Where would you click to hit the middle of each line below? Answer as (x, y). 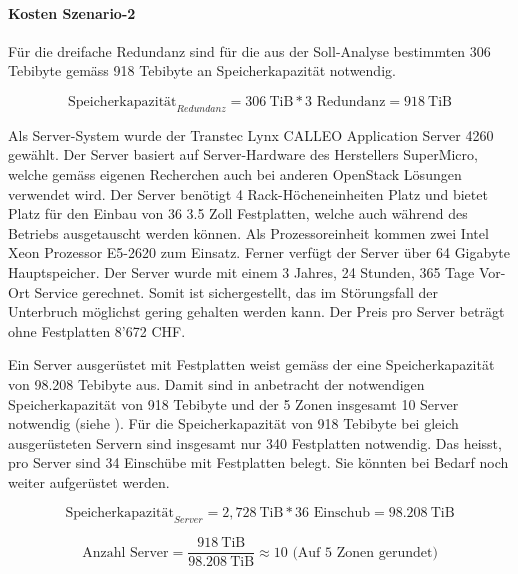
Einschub (342, 513)
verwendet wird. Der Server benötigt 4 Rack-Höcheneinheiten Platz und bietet (248, 193)
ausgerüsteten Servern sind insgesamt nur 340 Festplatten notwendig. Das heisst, (255, 442)
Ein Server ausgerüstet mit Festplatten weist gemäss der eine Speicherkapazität (251, 364)
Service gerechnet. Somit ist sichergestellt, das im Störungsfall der (236, 291)
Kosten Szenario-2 (72, 12)
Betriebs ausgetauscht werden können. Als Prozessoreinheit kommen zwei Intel (248, 232)
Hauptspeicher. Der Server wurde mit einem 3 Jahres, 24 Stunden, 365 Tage (241, 271)
